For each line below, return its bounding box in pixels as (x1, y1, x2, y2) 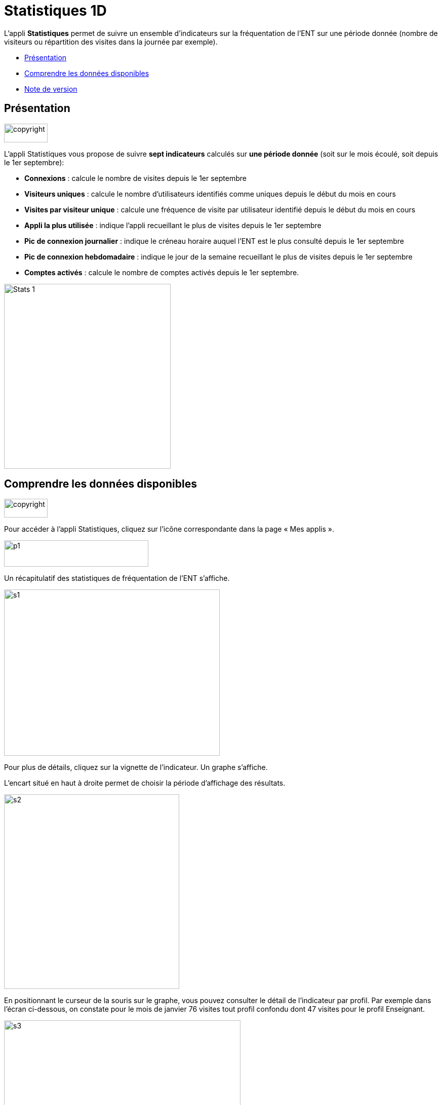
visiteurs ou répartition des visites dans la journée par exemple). (4, 37, 218, 46)
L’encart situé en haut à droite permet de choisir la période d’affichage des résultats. (4, 779, 286, 788)
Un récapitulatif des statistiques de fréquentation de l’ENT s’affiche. (4, 574, 230, 583)
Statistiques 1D (4, 2, 107, 19)
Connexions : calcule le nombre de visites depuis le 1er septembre (24, 173, 247, 182)
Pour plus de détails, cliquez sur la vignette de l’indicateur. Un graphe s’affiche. (4, 763, 268, 772)
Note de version (24, 84, 77, 93)
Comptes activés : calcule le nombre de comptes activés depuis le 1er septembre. (24, 268, 299, 277)
